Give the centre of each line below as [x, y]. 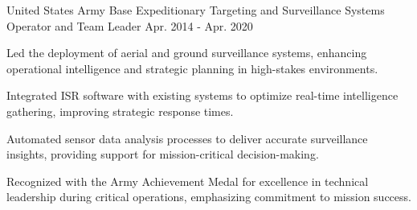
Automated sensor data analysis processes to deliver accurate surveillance [187, 138]
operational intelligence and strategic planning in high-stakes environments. [192, 68]
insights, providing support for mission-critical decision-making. [163, 154]
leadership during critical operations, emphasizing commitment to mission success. [209, 197]
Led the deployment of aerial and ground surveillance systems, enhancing [187, 53]
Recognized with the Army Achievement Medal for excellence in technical [188, 181]
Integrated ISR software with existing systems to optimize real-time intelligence [202, 95]
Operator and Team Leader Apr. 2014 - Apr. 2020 [130, 25]
